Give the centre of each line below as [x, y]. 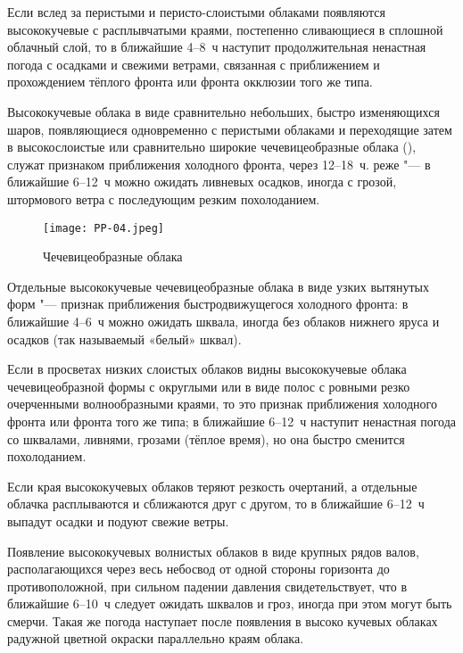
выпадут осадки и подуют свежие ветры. [118, 521]
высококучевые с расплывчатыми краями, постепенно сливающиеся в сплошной [225, 29]
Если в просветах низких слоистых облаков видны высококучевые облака [207, 369]
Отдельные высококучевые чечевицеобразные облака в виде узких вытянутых [218, 286]
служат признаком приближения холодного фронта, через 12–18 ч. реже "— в [219, 164]
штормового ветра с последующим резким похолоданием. [164, 198]
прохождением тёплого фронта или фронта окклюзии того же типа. [190, 82]
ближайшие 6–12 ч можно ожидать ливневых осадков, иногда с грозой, [202, 182]
